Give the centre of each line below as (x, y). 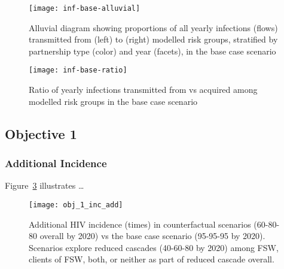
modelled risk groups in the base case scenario (113, 101)
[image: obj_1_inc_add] (76, 205)
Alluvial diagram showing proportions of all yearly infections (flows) (153, 27)
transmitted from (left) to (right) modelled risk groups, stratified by (153, 39)
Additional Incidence (56, 163)
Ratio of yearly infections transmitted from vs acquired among (143, 90)
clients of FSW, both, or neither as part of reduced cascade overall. (152, 259)
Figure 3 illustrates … (45, 185)
